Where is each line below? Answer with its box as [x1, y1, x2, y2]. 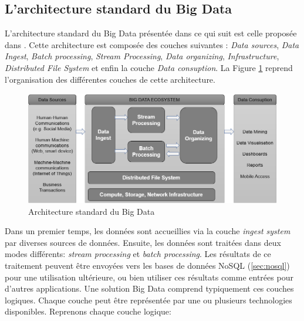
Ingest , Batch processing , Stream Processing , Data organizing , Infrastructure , [5, 50, 279, 62]
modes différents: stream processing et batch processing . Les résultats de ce [5, 248, 271, 260]
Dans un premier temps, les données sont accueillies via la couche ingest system [5, 225, 291, 237]
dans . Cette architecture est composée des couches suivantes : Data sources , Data [5, 38, 299, 50]
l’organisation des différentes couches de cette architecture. [5, 73, 215, 85]
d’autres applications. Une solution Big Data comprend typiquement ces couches [5, 282, 294, 295]
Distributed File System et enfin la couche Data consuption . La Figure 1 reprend [5, 61, 293, 73]
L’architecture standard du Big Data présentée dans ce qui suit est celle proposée [5, 27, 297, 39]
